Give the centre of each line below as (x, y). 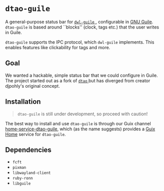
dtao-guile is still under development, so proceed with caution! (82, 114)
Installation (23, 102)
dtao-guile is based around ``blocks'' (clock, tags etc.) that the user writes (82, 27)
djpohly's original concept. (32, 86)
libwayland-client (31, 173)
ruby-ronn (23, 178)
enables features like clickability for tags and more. (58, 47)
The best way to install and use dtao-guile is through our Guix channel (78, 123)
